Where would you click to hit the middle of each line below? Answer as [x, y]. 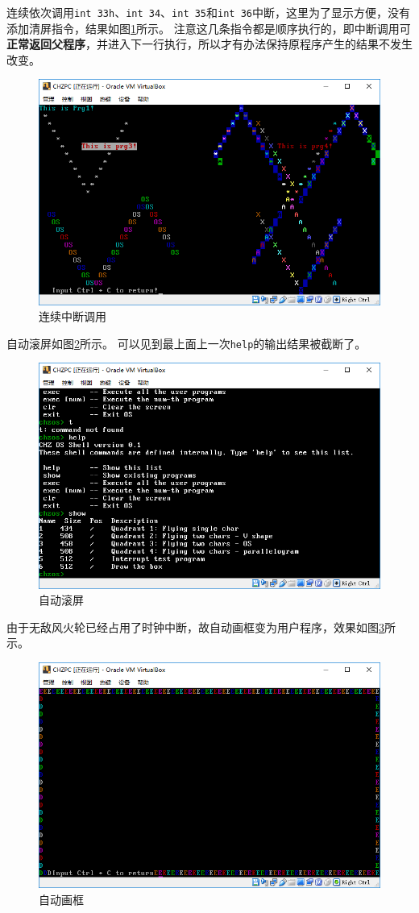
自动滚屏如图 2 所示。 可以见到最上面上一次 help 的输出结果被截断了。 [187, 343]
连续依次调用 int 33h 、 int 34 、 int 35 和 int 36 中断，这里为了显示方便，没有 [208, 12]
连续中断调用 [73, 316]
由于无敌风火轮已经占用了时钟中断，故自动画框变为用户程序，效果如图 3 [195, 627]
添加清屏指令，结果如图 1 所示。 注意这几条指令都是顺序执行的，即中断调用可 [209, 28]
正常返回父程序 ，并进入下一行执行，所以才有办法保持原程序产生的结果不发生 [209, 44]
